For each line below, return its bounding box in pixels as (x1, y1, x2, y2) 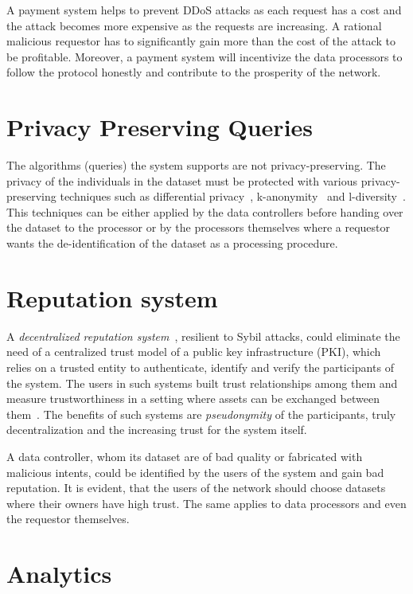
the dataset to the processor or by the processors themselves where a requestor (6, 219, 390, 236)
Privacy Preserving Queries (6, 111, 314, 143)
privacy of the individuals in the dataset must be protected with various (6, 172, 358, 189)
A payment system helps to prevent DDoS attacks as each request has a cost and (6, 2, 402, 18)
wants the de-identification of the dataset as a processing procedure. (6, 235, 338, 252)
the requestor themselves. (6, 510, 130, 527)
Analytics (6, 557, 112, 590)
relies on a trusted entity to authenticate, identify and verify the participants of (6, 358, 394, 375)
